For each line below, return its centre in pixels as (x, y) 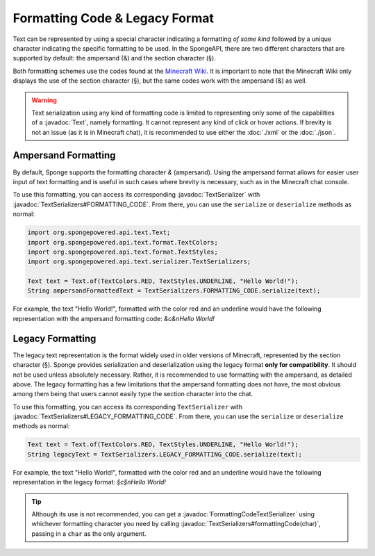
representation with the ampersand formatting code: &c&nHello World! (114, 318)
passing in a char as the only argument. (89, 533)
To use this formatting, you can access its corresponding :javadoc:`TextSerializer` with (136, 195)
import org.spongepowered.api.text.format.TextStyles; (123, 252)
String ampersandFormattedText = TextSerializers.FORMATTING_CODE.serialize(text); (174, 291)
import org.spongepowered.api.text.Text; (99, 232)
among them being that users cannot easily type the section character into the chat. (133, 394)
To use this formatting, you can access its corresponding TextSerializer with (128, 407)
